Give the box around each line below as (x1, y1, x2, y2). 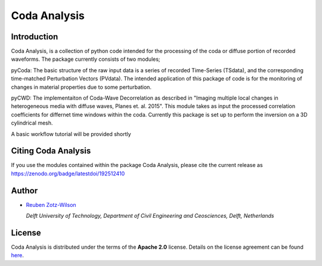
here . (11, 252, 24, 259)
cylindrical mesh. (11, 119, 53, 126)
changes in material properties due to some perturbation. (11, 83, 152, 91)
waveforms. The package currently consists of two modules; (11, 55, 160, 63)
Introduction (11, 32, 58, 42)
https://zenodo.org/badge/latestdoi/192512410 (11, 170, 125, 177)
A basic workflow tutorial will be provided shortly (11, 130, 131, 137)
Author (11, 185, 38, 196)
